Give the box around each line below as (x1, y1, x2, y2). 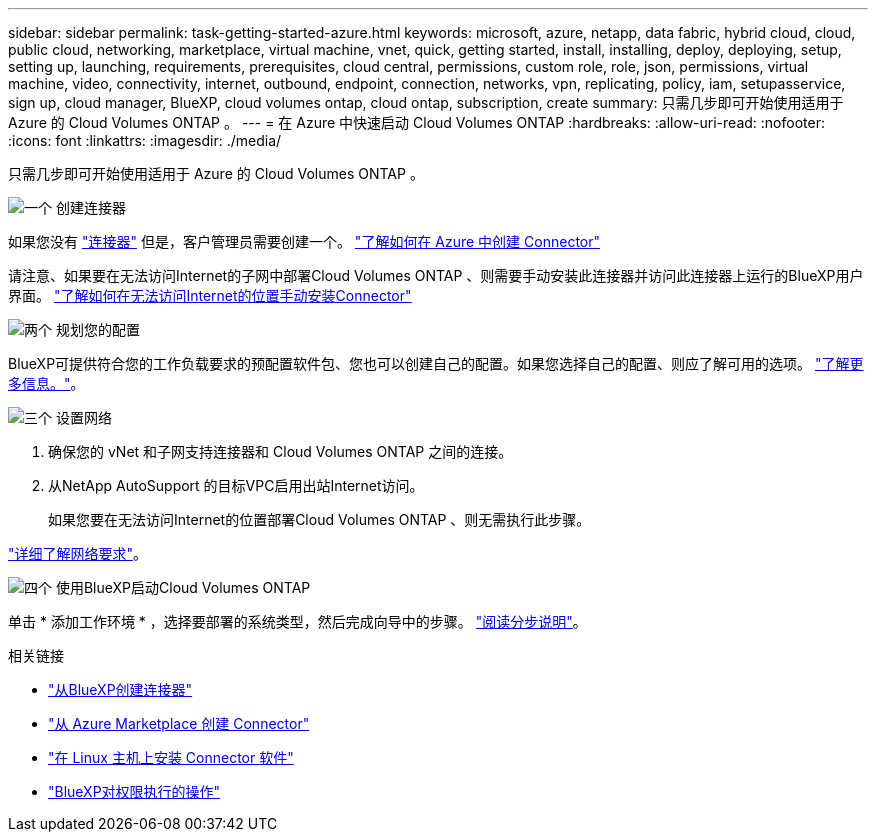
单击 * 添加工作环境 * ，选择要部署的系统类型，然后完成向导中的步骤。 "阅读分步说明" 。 (8, 613, 587, 630)
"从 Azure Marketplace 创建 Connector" (48, 715, 310, 732)
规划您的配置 (55, 321, 140, 338)
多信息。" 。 (8, 375, 85, 392)
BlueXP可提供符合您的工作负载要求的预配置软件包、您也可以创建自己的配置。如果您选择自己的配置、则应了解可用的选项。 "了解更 (8, 355, 864, 372)
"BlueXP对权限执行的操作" (48, 783, 221, 800)
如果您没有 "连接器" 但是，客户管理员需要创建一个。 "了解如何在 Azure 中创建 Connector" (8, 233, 601, 250)
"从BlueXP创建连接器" (48, 681, 193, 698)
